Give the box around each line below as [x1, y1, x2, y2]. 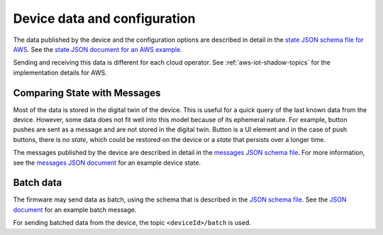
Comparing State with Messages [13, 87, 161, 99]
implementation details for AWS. [13, 68, 107, 77]
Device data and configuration [13, 11, 196, 26]
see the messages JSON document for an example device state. [13, 158, 201, 167]
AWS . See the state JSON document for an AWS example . [13, 45, 182, 53]
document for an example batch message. [13, 205, 137, 214]
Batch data [13, 177, 62, 189]
